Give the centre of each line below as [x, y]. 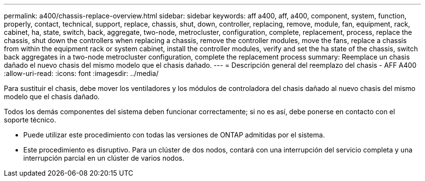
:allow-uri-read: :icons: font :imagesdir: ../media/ [81, 73]
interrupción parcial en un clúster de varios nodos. [104, 158]
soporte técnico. [30, 120]
